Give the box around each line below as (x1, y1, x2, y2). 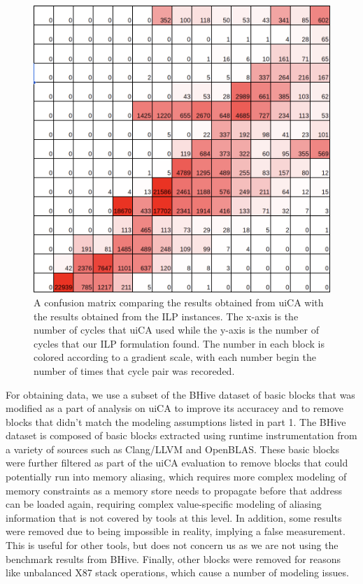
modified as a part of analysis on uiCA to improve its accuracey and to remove (6, 401, 344, 415)
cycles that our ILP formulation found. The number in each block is (34, 336, 325, 350)
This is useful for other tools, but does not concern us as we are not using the (6, 538, 339, 553)
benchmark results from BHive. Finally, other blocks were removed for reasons (6, 551, 341, 566)
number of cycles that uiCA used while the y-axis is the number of (34, 322, 319, 337)
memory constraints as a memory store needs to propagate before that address (6, 483, 343, 497)
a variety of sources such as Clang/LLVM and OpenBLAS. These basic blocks (6, 441, 339, 456)
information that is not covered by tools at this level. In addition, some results (6, 510, 342, 525)
